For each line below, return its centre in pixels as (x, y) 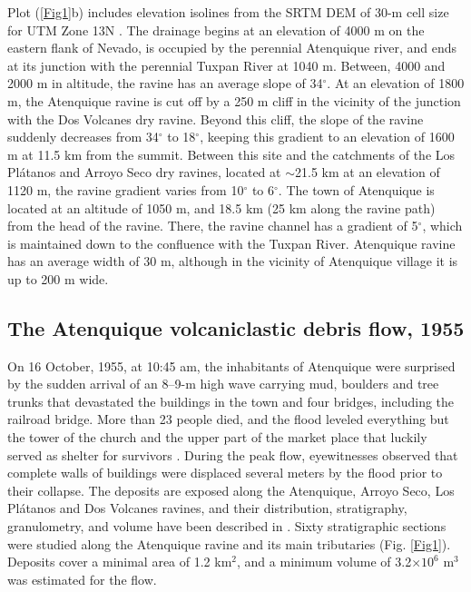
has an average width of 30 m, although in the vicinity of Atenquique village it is (233, 261)
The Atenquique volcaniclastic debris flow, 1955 (236, 327)
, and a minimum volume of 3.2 (324, 562)
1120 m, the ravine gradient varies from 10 (126, 189)
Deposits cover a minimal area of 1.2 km (120, 562)
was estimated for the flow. (82, 579)
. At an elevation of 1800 (396, 83)
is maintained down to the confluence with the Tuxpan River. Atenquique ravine (231, 243)
